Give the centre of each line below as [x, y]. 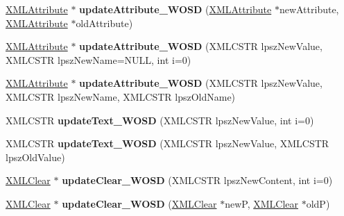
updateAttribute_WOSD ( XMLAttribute [175, 9]
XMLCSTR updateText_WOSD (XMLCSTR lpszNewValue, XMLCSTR [167, 143]
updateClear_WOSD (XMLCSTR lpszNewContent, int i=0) [197, 180]
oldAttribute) [104, 23]
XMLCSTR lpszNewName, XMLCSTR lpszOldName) [121, 96]
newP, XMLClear [262, 203]
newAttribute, [309, 9]
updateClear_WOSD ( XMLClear [139, 203]
